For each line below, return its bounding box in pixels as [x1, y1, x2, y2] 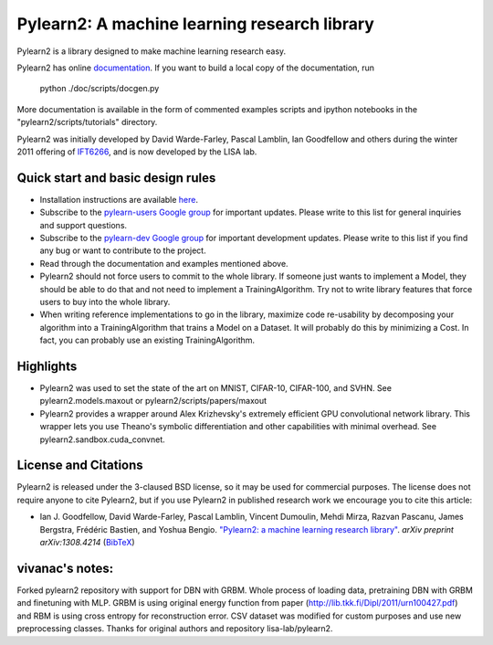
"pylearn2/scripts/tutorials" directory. [16, 117, 158, 128]
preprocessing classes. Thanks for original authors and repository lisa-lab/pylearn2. [16, 623, 333, 634]
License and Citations [16, 458, 143, 473]
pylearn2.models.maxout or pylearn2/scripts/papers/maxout [39, 396, 267, 407]
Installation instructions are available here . [39, 194, 198, 205]
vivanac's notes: [16, 560, 114, 576]
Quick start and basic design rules [16, 170, 216, 185]
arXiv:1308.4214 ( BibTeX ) [39, 537, 136, 548]
